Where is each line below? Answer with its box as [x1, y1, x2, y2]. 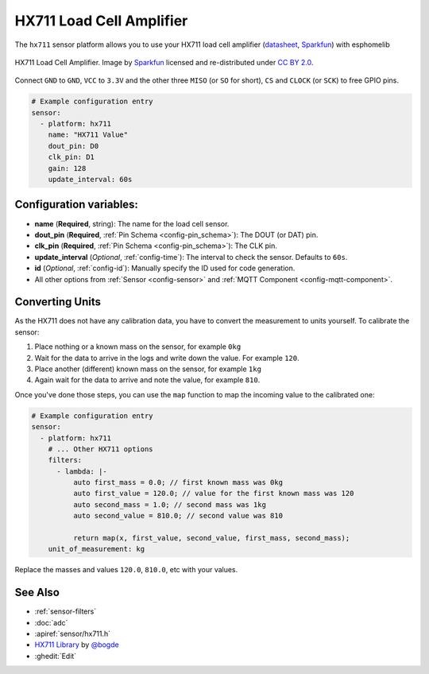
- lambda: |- [56, 467, 107, 476]
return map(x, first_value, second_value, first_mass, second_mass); [72, 533, 350, 543]
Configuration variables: [14, 198, 139, 211]
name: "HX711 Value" [48, 130, 129, 139]
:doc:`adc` [34, 618, 68, 627]
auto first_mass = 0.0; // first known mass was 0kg [72, 478, 284, 487]
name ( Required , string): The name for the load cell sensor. [34, 219, 230, 228]
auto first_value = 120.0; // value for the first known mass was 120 [72, 489, 354, 498]
